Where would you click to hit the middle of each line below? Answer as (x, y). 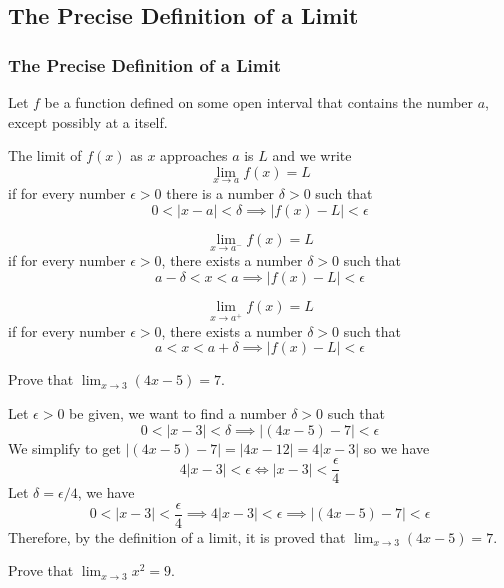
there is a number (220, 193)
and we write (312, 155)
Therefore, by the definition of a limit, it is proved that (177, 536)
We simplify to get (64, 447)
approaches (194, 155)
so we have (396, 447)
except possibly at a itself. (88, 121)
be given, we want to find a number (178, 412)
